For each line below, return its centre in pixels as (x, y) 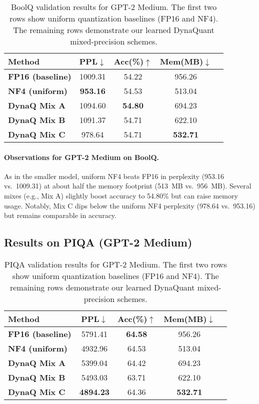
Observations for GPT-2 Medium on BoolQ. (82, 157)
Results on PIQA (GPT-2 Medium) (98, 242)
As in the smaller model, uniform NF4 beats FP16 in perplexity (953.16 (114, 176)
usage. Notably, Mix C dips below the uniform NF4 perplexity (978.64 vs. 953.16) (130, 205)
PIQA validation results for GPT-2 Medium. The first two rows (115, 264)
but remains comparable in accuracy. (60, 215)
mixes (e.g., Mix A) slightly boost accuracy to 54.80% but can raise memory (121, 195)
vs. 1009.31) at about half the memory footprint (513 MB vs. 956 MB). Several (128, 186)
